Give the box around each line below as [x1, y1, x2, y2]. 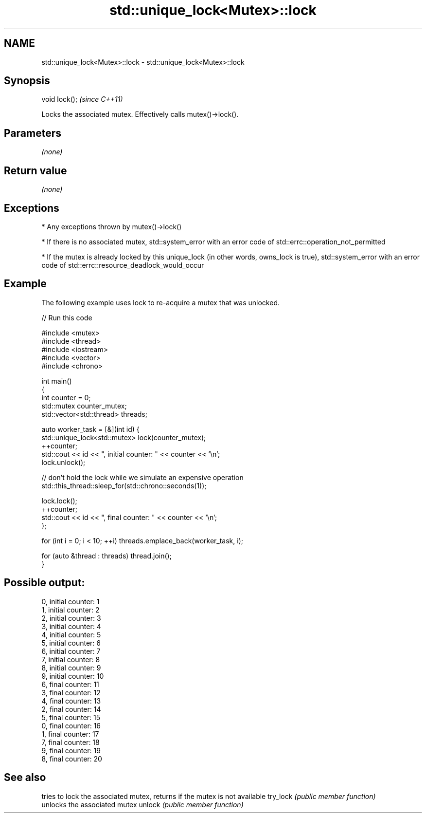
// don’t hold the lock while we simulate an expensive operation [41, 473, 244, 482]
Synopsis [4, 74, 50, 87]
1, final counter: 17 [41, 729, 99, 738]
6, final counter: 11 [41, 680, 99, 688]
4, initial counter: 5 [41, 630, 101, 639]
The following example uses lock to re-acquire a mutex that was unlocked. [41, 298, 280, 307]
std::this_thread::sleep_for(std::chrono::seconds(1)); [41, 481, 207, 490]
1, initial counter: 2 [41, 605, 100, 614]
